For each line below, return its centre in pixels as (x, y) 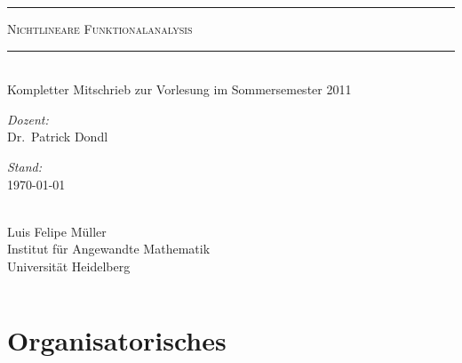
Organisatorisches (117, 339)
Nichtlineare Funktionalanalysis (100, 28)
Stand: (24, 166)
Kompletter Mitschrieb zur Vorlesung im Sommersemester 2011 (179, 89)
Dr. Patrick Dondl (58, 137)
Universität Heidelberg (69, 266)
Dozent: (28, 119)
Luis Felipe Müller (57, 231)
